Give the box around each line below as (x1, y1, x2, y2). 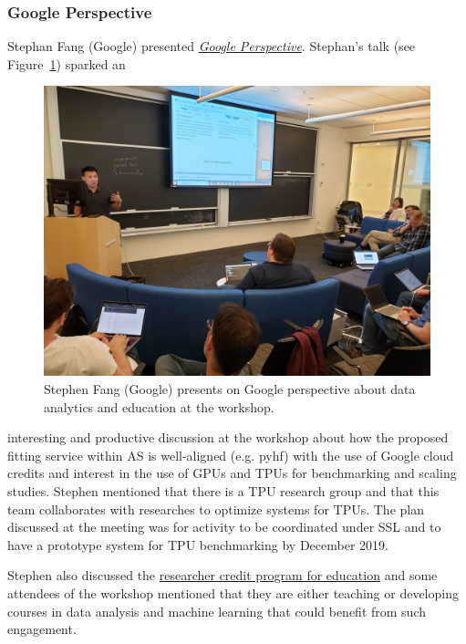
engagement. (7, 619, 77, 639)
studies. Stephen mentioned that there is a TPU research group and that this (7, 481, 440, 500)
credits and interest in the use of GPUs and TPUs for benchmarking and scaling (7, 463, 457, 483)
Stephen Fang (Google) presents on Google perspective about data (44, 379, 416, 398)
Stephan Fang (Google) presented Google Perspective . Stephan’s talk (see (7, 36, 416, 56)
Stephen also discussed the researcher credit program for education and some (7, 566, 438, 585)
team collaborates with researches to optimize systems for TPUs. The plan (7, 499, 424, 518)
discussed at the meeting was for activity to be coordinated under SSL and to (7, 517, 441, 536)
